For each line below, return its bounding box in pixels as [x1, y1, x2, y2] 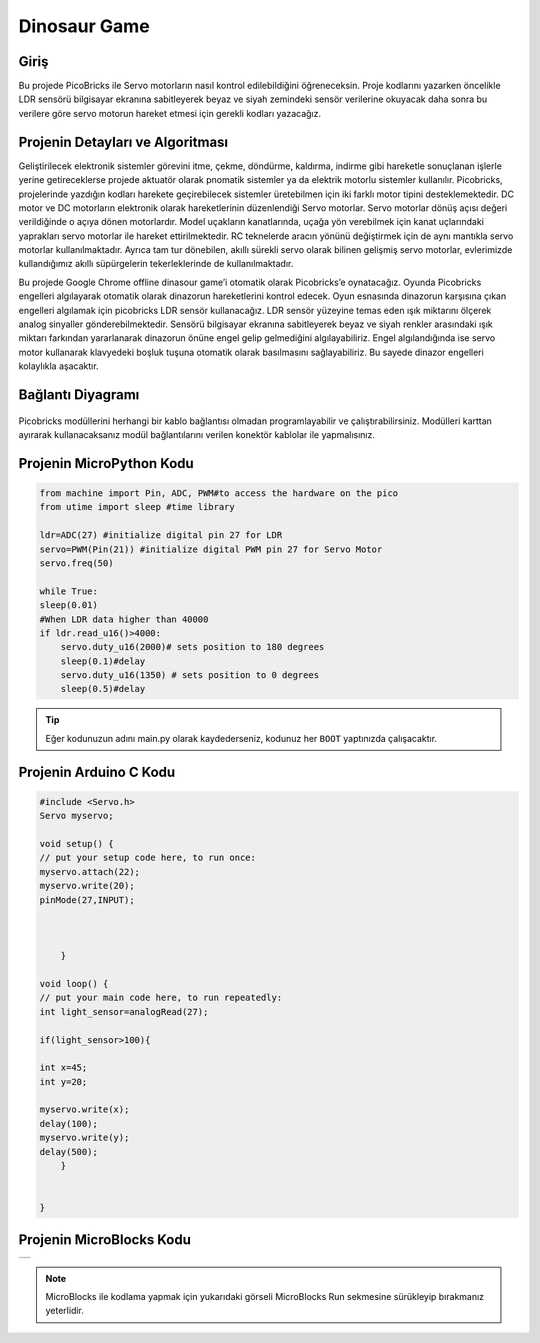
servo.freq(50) [39, 557, 114, 569]
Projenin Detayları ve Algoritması [18, 133, 229, 150]
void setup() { [39, 838, 114, 850]
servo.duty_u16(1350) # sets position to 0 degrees [60, 670, 320, 681]
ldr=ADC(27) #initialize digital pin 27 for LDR [39, 530, 283, 541]
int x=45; [39, 1062, 88, 1074]
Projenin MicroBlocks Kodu [18, 1231, 192, 1248]
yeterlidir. [45, 1305, 85, 1317]
